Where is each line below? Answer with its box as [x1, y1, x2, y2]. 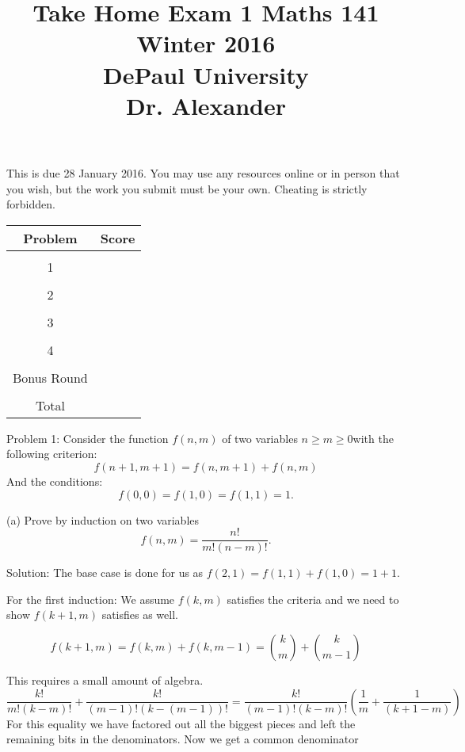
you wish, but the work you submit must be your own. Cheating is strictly [6, 180, 368, 197]
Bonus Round [13, 368, 88, 387]
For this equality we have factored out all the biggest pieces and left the [6, 715, 356, 731]
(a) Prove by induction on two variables [6, 511, 200, 528]
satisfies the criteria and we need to [227, 590, 399, 607]
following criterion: [6, 445, 97, 462]
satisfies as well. [101, 606, 178, 623]
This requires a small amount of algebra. [6, 671, 204, 688]
